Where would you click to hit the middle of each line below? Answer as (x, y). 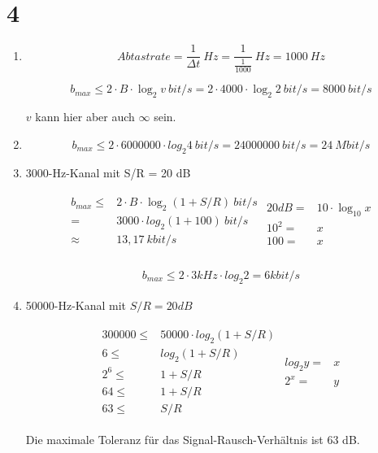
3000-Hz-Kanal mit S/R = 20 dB (108, 172)
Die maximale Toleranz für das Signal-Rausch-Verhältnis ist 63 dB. (193, 439)
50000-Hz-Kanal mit (76, 305)
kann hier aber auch (85, 117)
